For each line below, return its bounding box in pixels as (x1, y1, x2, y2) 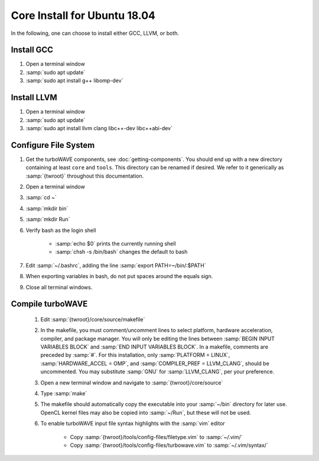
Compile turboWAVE (11, 299, 88, 309)
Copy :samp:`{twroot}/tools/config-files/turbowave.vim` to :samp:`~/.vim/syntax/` (70, 441, 268, 449)
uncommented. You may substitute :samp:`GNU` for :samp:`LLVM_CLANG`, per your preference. (40, 368, 275, 375)
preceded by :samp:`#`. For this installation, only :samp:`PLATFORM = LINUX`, (40, 352, 230, 359)
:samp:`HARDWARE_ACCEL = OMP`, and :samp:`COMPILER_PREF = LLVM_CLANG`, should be (40, 360, 270, 367)
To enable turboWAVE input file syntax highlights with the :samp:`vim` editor (40, 420, 226, 427)
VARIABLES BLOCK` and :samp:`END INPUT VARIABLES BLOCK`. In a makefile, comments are (40, 343, 269, 350)
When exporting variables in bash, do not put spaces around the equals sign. (25, 273, 213, 280)
